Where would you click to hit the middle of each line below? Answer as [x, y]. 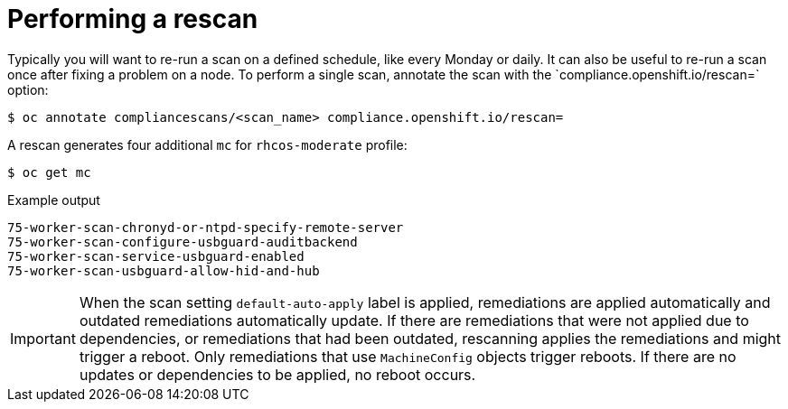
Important [43, 338]
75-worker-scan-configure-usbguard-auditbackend [183, 242]
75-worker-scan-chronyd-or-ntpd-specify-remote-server [206, 227]
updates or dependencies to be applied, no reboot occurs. [277, 374]
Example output [54, 200]
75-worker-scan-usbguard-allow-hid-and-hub [164, 270]
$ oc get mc [49, 172]
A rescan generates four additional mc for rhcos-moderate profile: [207, 144]
